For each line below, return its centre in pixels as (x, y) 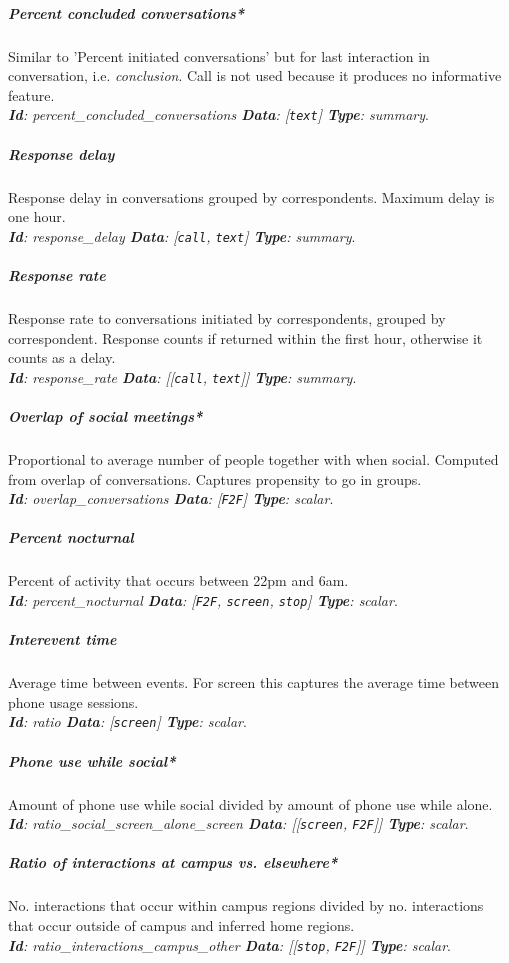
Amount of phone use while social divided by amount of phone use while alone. (250, 803)
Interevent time (62, 639)
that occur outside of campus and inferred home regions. (181, 925)
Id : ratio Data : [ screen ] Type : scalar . (127, 721)
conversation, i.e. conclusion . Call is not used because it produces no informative (255, 75)
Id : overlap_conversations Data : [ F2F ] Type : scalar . (171, 498)
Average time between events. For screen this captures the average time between (253, 682)
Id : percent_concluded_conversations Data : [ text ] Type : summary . (218, 114)
